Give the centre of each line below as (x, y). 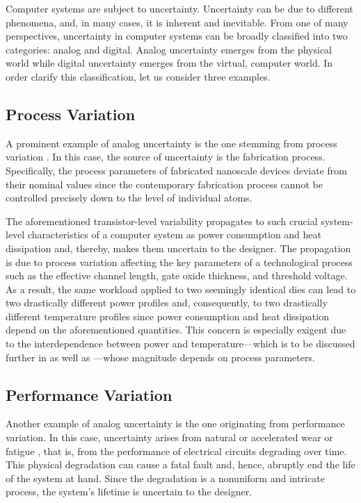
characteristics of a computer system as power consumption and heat (175, 234)
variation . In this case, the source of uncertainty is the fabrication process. (166, 157)
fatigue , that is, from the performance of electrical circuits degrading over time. (176, 451)
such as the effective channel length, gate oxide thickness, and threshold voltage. (177, 275)
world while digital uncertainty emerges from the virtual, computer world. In (169, 63)
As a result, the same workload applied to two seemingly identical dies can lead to (181, 289)
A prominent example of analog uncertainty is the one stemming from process (171, 143)
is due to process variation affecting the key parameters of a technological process (179, 262)
